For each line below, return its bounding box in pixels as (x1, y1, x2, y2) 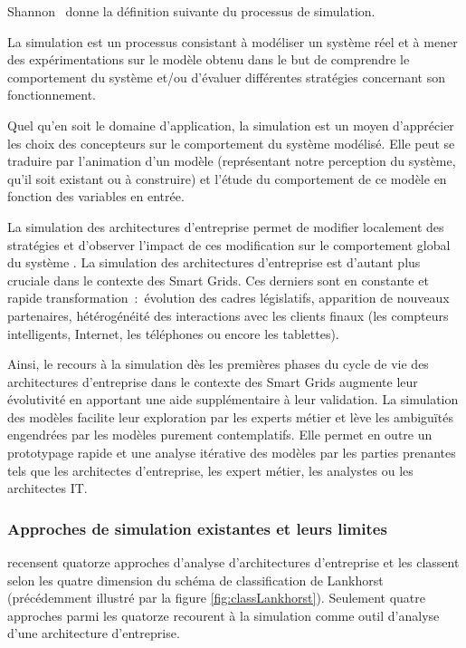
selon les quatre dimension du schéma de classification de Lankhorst (7, 570, 384, 589)
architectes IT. (7, 479, 88, 498)
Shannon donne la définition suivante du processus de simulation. (7, 2, 376, 20)
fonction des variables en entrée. (7, 187, 185, 206)
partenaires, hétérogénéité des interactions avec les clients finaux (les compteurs (7, 305, 449, 324)
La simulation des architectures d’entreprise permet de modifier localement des (7, 217, 444, 236)
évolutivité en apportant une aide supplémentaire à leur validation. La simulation (7, 390, 459, 409)
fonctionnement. (7, 85, 97, 104)
